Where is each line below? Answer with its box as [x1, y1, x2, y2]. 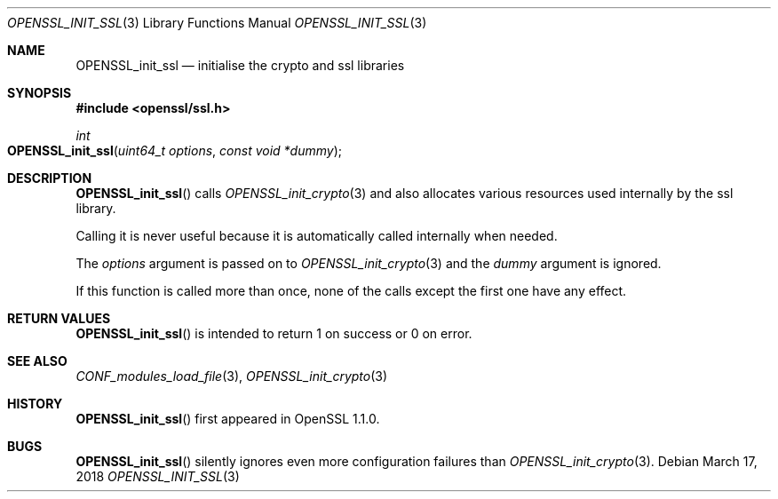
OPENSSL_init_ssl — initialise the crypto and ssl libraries [75, 58, 405, 73]
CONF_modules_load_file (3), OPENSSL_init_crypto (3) [75, 368, 388, 384]
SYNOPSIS [7, 85, 72, 100]
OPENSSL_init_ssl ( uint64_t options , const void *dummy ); [7, 143, 342, 158]
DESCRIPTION [7, 170, 92, 186]
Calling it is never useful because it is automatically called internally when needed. [75, 228, 558, 243]
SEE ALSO [7, 353, 67, 368]
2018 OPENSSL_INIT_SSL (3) [75, 469, 240, 484]
